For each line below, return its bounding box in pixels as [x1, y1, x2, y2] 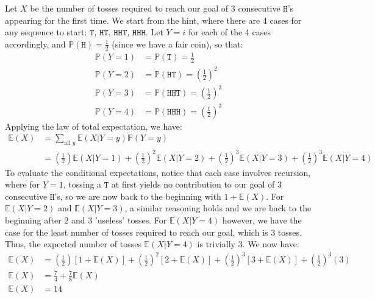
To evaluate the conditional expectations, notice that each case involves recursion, [5, 166, 311, 178]
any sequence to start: [5, 26, 87, 38]
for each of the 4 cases [188, 26, 271, 38]
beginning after [5, 213, 62, 226]
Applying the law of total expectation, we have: [5, 119, 182, 132]
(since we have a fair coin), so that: [112, 37, 243, 50]
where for [5, 178, 40, 191]
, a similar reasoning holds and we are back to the [124, 202, 312, 214]
